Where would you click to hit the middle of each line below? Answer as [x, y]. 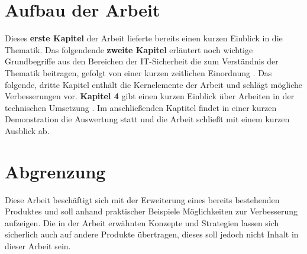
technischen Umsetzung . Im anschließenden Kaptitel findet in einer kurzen [141, 107]
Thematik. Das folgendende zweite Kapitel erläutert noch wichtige [129, 49]
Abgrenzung [55, 171]
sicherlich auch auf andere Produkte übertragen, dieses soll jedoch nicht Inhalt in [152, 234]
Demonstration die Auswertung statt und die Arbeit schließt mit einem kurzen [147, 119]
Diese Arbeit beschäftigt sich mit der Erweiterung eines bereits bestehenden [142, 199]
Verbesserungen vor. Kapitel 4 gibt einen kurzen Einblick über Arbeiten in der [150, 96]
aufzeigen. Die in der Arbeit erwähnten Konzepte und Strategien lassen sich [142, 222]
